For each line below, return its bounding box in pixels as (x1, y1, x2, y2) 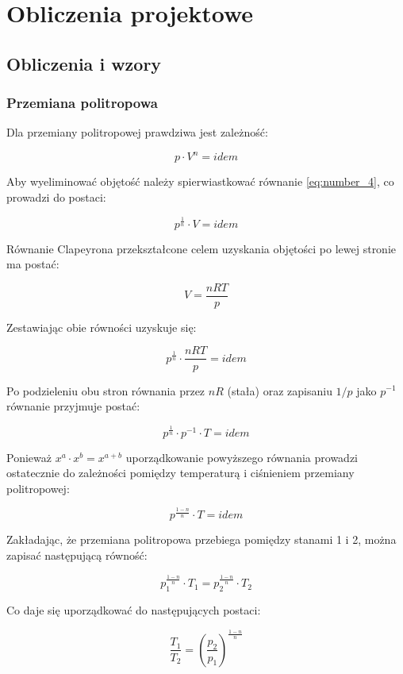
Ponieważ (6, 449, 52, 465)
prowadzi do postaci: (6, 189, 106, 206)
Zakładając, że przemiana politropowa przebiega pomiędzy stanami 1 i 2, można (6, 531, 397, 548)
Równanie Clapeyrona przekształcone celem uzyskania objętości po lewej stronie (6, 240, 397, 256)
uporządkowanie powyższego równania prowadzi (125, 449, 359, 465)
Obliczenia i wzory (6, 51, 162, 75)
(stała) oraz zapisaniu (227, 382, 332, 399)
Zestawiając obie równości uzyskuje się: (6, 318, 197, 335)
